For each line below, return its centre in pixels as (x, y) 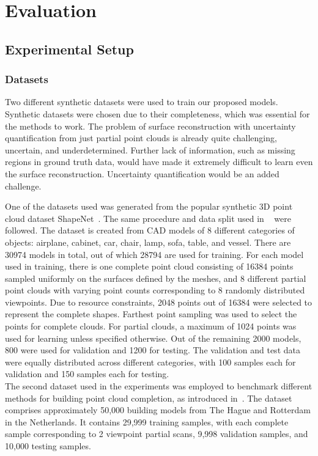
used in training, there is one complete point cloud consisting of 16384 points (149, 266)
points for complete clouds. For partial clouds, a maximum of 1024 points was (151, 326)
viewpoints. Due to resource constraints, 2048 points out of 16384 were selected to (159, 302)
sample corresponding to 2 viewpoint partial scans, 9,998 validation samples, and (157, 434)
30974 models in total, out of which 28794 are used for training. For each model (154, 254)
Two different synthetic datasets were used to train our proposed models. (142, 102)
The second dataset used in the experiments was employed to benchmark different (159, 386)
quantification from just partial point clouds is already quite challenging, (141, 138)
